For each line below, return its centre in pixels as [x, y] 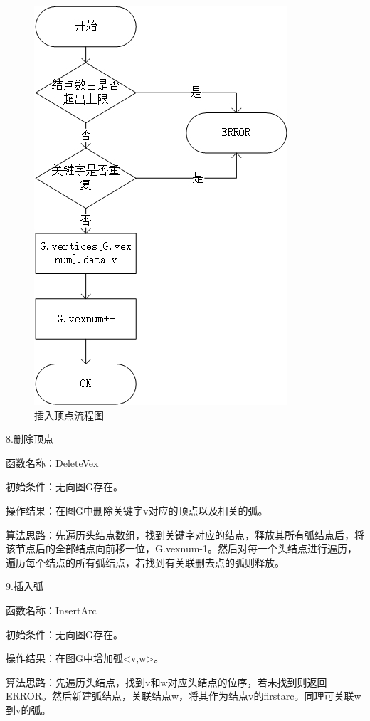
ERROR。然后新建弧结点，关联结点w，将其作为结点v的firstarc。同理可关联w [184, 696]
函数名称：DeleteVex [52, 462]
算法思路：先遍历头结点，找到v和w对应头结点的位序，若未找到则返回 [166, 681]
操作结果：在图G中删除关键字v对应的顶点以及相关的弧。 [137, 510]
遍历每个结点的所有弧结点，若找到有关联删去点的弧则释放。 [145, 562]
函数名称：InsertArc [51, 610]
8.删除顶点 [30, 439]
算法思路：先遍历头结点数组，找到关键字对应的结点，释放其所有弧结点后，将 [185, 534]
